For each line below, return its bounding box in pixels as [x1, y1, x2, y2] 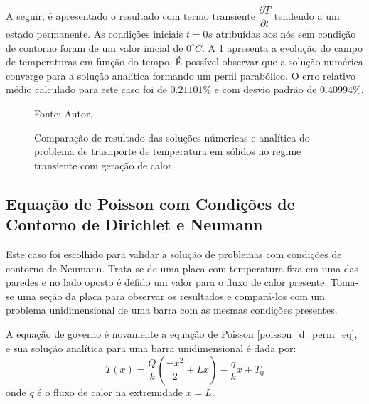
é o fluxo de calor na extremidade [37, 385, 183, 400]
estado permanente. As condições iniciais [6, 26, 183, 41]
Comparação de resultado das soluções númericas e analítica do [34, 129, 310, 144]
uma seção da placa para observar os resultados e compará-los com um [17, 288, 326, 303]
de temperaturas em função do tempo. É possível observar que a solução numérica [6, 54, 363, 69]
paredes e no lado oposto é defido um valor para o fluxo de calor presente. [6, 275, 328, 289]
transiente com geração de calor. [34, 157, 175, 172]
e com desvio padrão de [214, 82, 317, 97]
